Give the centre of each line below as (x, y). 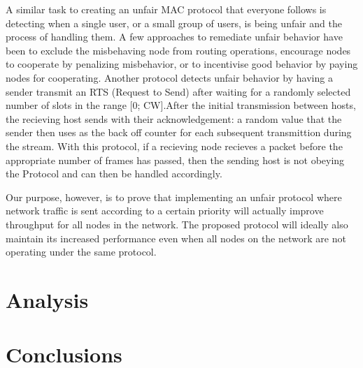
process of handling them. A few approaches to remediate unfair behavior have (174, 37)
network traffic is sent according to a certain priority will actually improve (165, 211)
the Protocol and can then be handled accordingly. (114, 174)
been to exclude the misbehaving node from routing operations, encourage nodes (178, 50)
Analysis (47, 299)
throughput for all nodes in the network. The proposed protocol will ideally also (177, 224)
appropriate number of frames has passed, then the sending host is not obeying (175, 160)
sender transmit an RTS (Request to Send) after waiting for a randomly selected (178, 91)
